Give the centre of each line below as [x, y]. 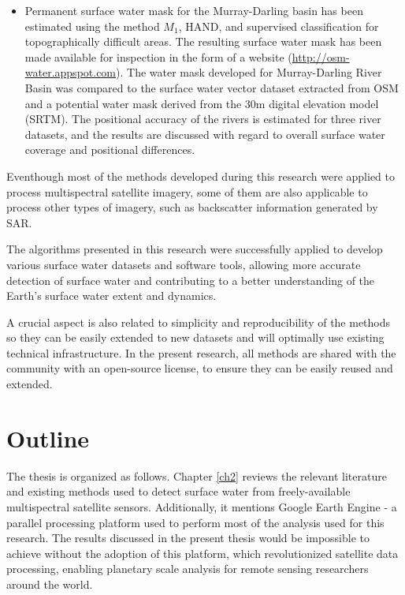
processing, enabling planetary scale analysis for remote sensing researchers [188, 569]
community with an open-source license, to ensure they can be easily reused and [200, 368]
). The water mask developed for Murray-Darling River [249, 72]
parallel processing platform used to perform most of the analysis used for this [195, 522]
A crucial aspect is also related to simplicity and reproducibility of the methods [199, 322]
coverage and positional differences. [110, 150]
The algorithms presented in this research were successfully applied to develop [195, 249]
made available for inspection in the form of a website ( [158, 56]
